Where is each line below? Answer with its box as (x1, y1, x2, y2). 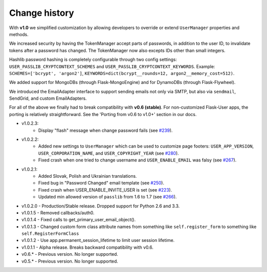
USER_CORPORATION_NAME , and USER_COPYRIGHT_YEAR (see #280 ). (38, 150, 179, 156)
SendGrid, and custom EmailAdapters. (9, 95, 87, 101)
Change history (9, 7, 74, 18)
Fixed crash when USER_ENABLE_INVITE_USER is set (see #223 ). (38, 187, 173, 193)
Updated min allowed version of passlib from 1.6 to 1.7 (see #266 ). (38, 194, 177, 200)
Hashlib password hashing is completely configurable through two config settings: (9, 57, 178, 63)
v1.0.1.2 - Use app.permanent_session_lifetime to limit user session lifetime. (21, 237, 175, 243)
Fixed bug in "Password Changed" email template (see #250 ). (38, 180, 164, 186)
